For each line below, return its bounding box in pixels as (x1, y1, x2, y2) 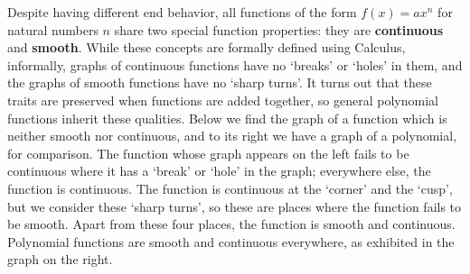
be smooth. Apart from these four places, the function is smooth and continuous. (7, 215, 456, 233)
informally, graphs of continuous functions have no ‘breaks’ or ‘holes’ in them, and (7, 55, 463, 74)
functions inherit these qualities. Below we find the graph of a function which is (7, 108, 447, 127)
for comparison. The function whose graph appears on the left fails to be (7, 143, 409, 162)
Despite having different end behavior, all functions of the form (7, 3, 357, 21)
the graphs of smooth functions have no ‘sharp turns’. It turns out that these (7, 73, 432, 92)
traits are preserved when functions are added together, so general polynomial (7, 90, 438, 109)
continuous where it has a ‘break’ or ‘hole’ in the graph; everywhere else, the (7, 161, 431, 180)
